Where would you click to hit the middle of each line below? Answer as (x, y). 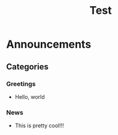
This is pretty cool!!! (39, 126)
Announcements (49, 44)
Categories (28, 67)
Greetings (21, 84)
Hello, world (30, 96)
